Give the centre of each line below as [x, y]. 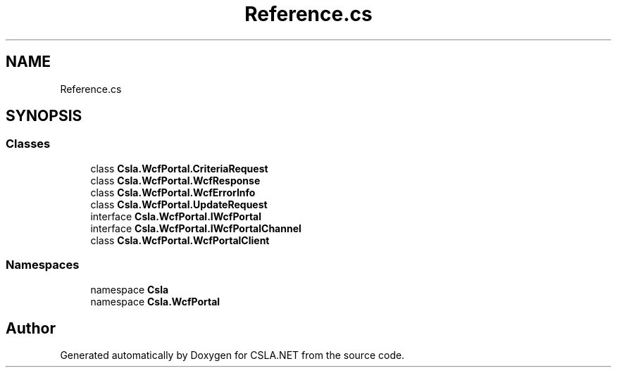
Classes [28, 144]
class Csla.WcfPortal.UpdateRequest [179, 204]
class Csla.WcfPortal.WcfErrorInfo [173, 192]
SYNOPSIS [44, 116]
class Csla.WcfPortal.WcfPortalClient [180, 240]
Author [31, 328]
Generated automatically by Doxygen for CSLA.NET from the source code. [232, 355]
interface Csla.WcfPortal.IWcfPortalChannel [196, 228]
